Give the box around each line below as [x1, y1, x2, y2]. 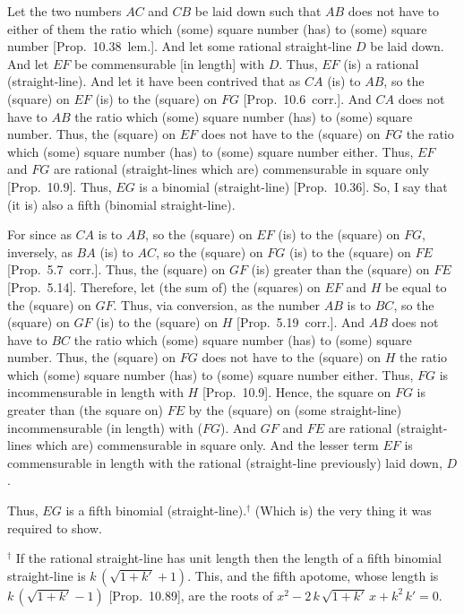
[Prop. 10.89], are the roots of [108, 585, 273, 604]
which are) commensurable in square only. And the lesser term [35, 436, 379, 454]
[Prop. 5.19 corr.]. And [236, 313, 365, 332]
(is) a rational [343, 54, 419, 73]
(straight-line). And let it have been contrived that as [7, 72, 301, 91]
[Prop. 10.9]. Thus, [7, 177, 112, 195]
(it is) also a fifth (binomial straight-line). [7, 195, 236, 213]
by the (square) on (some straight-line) [188, 401, 402, 419]
